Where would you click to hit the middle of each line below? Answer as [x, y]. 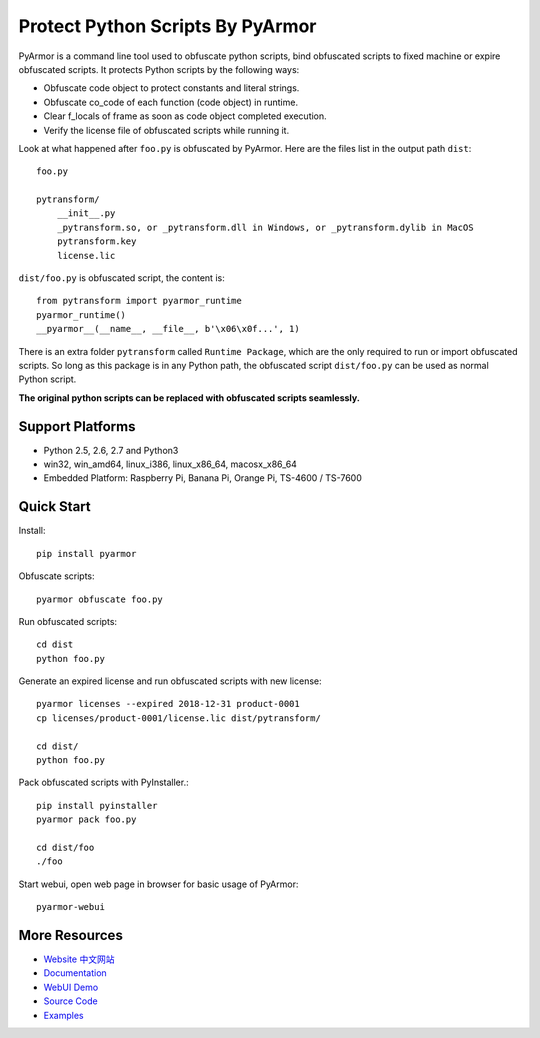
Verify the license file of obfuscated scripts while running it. [166, 130]
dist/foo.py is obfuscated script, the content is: [121, 278]
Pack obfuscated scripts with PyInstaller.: [103, 782]
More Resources [71, 935]
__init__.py [86, 213]
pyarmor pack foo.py [86, 819]
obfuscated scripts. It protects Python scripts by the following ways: [159, 69]
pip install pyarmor [86, 553]
